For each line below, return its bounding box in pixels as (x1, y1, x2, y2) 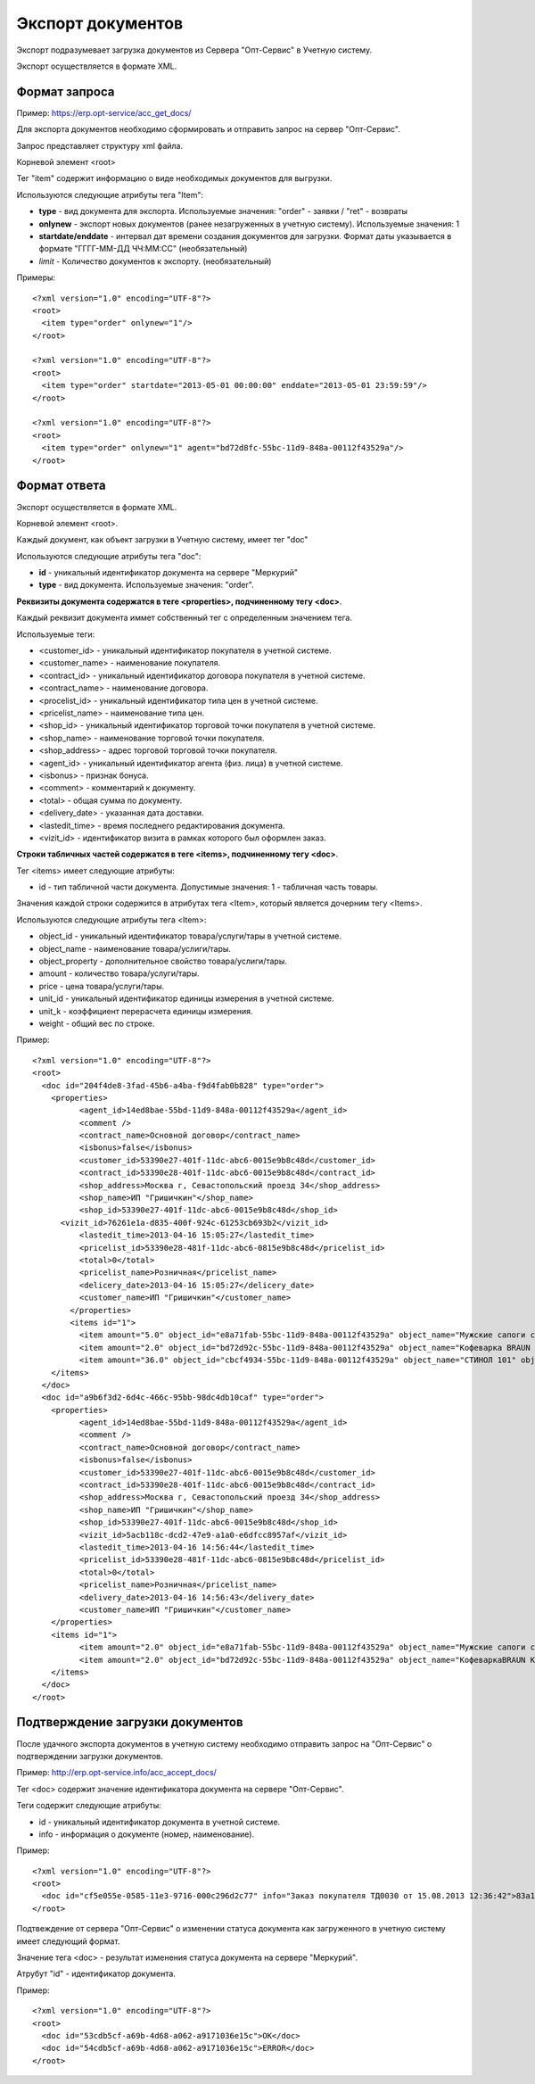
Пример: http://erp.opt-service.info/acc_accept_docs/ (16, 1767, 218, 1778)
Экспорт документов (16, 13, 184, 33)
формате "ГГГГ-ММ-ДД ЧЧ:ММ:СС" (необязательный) (38, 244, 248, 254)
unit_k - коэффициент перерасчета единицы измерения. (38, 1005, 253, 1016)
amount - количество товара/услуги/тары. (38, 968, 200, 979)
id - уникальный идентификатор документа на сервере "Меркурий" (38, 567, 299, 578)
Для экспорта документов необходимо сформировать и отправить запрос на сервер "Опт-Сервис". (16, 124, 400, 135)
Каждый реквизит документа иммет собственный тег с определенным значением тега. (16, 612, 352, 624)
